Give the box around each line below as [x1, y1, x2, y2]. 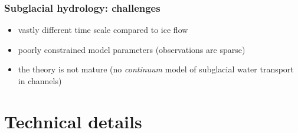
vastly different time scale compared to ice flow [18, 24, 188, 36]
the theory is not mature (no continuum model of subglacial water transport [18, 63, 294, 75]
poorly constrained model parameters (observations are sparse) [18, 43, 245, 55]
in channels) [18, 75, 62, 87]
